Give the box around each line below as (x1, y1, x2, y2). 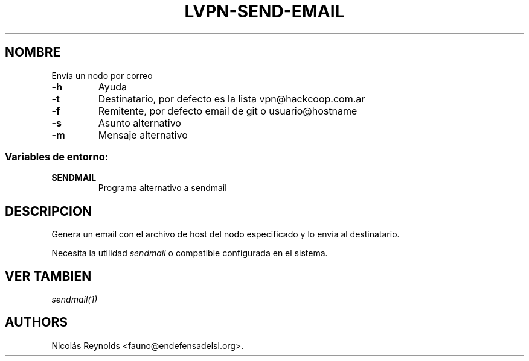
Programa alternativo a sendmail (98, 183, 227, 193)
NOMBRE (5, 45, 61, 60)
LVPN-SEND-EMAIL (184, 1, 345, 22)
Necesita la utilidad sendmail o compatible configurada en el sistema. (51, 248, 328, 259)
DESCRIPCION (5, 203, 92, 219)
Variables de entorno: (5, 150, 109, 163)
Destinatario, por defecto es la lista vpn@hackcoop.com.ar (98, 92, 365, 105)
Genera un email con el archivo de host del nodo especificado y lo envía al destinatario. (51, 229, 400, 240)
